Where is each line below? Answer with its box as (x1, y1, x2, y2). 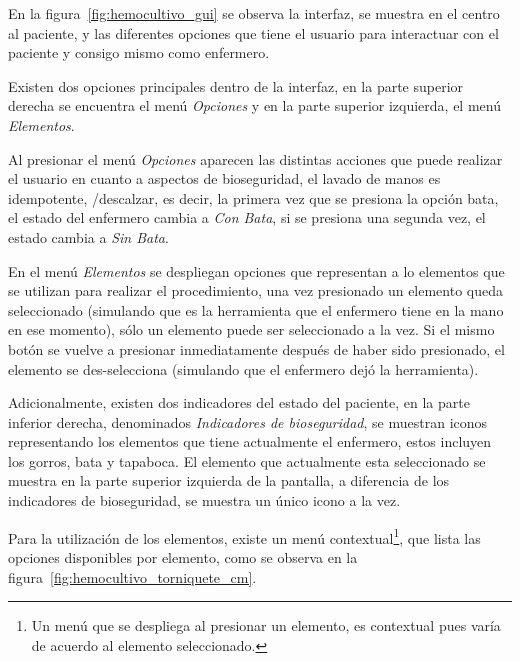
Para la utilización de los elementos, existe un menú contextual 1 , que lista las (8, 524, 481, 548)
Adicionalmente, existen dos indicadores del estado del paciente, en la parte (8, 392, 470, 413)
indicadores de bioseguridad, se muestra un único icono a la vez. (8, 490, 401, 511)
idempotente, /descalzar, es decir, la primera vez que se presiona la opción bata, (8, 187, 499, 208)
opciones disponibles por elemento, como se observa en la (8, 546, 358, 567)
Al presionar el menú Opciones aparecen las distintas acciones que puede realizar (8, 148, 503, 169)
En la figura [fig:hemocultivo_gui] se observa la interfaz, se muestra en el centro (8, 3, 500, 23)
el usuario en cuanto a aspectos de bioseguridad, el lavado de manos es (8, 168, 441, 189)
